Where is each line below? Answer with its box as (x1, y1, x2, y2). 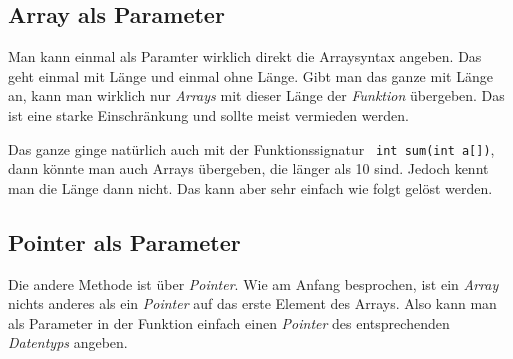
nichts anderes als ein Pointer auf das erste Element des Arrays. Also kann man (8, 293, 497, 314)
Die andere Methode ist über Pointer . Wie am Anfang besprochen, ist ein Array (8, 273, 499, 294)
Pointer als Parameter (8, 226, 241, 257)
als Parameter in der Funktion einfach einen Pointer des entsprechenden (8, 312, 450, 333)
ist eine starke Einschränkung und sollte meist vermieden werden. (8, 104, 409, 125)
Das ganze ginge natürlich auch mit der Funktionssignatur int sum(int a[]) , (8, 138, 495, 159)
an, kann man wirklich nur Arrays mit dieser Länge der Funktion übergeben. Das (8, 85, 505, 106)
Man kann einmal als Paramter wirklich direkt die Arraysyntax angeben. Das (8, 46, 482, 67)
